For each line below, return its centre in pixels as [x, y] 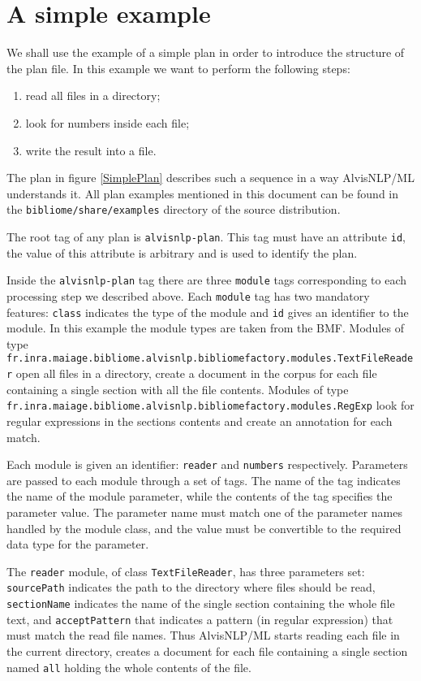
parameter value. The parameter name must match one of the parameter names [204, 512]
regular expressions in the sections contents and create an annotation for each [200, 421]
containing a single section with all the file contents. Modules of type [178, 389]
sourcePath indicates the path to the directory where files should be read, [191, 587]
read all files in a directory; [93, 95]
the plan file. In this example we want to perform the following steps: [178, 68]
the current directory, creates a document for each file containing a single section [207, 651]
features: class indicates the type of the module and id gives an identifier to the [208, 312]
